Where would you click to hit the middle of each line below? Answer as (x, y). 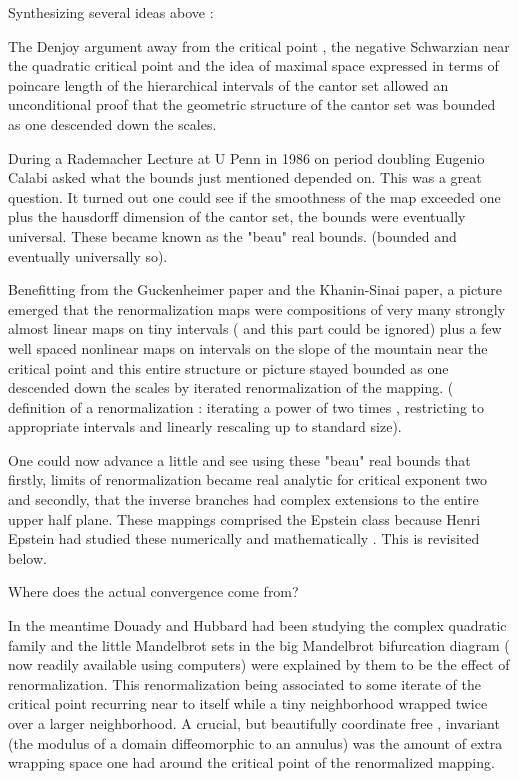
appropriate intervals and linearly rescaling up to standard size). (205, 426)
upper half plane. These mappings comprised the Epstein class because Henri (244, 518)
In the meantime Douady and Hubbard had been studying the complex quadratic (257, 625)
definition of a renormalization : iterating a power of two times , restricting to (246, 406)
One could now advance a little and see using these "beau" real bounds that (239, 459)
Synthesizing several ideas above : (111, 12)
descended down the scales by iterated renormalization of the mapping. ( (231, 387)
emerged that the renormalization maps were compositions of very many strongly (257, 308)
